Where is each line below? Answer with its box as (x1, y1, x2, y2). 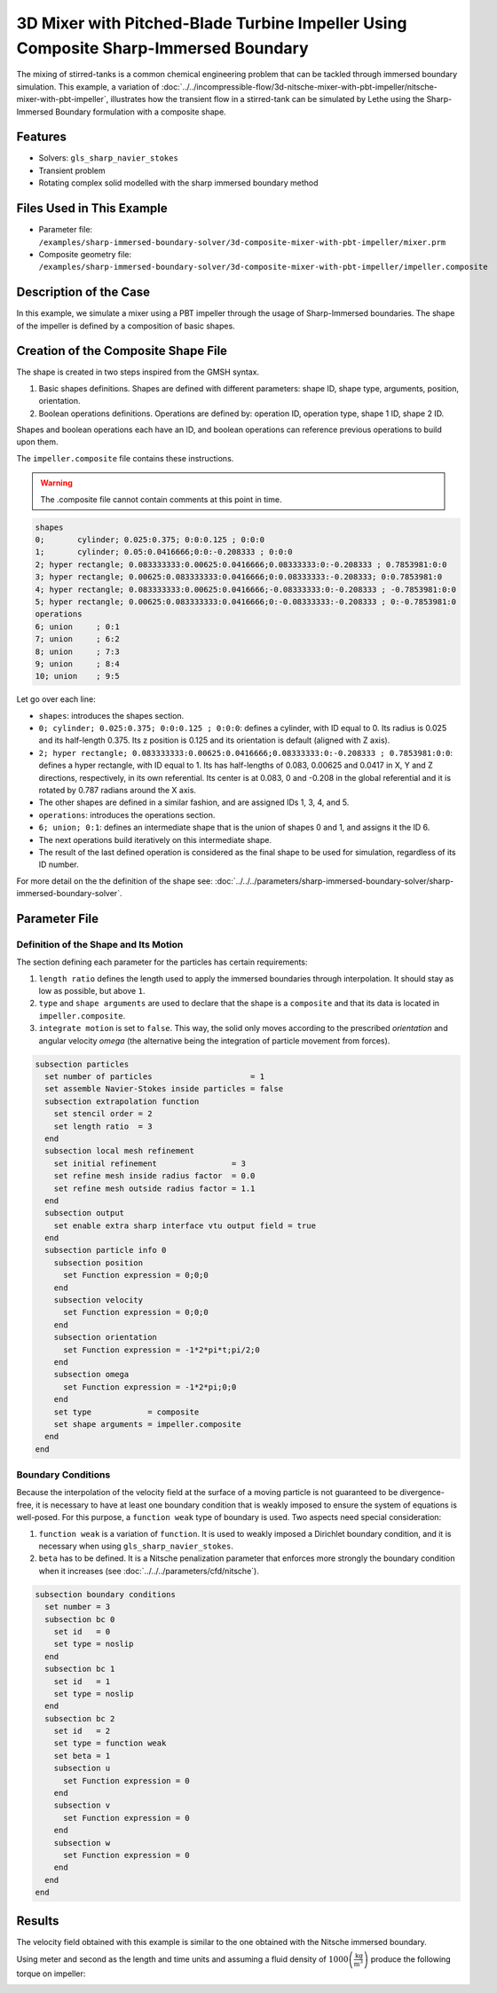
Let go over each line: (16, 694, 97, 705)
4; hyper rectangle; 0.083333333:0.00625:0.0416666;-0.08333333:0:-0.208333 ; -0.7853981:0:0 (35, 584, 457, 595)
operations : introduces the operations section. (38, 809, 216, 820)
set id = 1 (53, 1676, 111, 1686)
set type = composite (53, 1406, 200, 1417)
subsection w (53, 1838, 111, 1847)
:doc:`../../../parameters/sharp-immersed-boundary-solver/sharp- (214, 875, 454, 886)
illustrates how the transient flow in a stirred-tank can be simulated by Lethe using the (110, 94, 425, 105)
